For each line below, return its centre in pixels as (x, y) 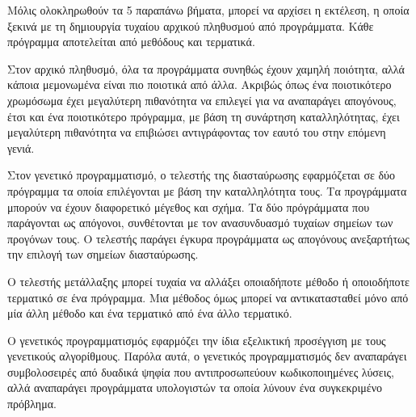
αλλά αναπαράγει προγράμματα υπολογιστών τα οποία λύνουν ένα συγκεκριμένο (195, 388)
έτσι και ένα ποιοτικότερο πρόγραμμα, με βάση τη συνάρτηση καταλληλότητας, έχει (204, 116)
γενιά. (21, 147)
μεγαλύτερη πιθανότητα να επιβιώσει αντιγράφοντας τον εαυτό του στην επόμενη (197, 132)
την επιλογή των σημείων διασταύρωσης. (103, 254)
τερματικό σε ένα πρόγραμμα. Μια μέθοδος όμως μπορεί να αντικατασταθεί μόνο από (208, 297)
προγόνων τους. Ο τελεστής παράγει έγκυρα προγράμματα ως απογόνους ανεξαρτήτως (208, 238)
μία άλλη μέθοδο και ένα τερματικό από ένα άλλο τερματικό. (150, 313)
